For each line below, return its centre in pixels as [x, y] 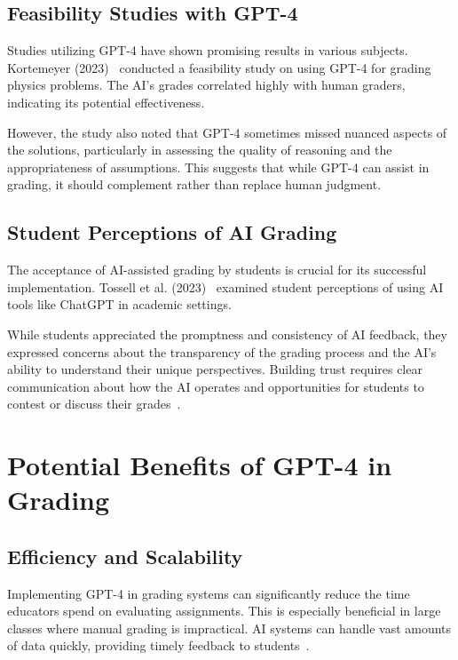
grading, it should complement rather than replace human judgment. [194, 184]
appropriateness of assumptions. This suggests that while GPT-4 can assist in [218, 167]
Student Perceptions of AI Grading [172, 232]
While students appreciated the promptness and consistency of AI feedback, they [227, 334]
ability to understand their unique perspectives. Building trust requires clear [215, 369]
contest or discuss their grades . [94, 404]
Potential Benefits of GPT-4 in [200, 465]
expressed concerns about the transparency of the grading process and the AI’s [222, 351]
